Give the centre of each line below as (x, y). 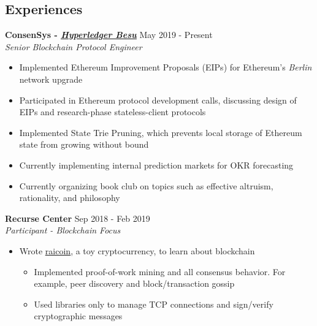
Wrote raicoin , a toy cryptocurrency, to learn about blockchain (137, 250)
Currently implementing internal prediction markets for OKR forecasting (156, 165)
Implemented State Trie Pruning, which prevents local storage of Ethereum (161, 132)
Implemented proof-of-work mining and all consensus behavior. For (160, 271)
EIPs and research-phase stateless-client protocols (113, 112)
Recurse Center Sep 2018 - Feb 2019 (78, 218)
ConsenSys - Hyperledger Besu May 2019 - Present (109, 35)
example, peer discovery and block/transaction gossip (134, 283)
